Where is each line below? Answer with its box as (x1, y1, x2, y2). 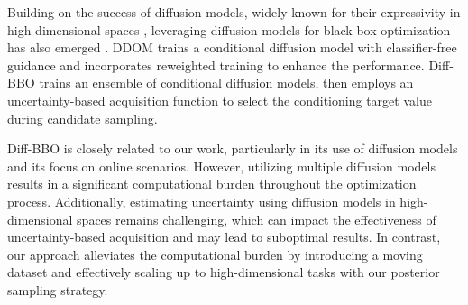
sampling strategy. (7, 280, 108, 299)
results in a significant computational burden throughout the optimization (7, 174, 417, 193)
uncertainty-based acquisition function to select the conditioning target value (7, 90, 432, 109)
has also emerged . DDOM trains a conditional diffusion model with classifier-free (7, 38, 457, 57)
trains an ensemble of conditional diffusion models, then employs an (39, 73, 414, 92)
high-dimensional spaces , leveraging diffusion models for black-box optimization (7, 20, 451, 39)
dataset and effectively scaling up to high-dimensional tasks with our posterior (7, 263, 440, 282)
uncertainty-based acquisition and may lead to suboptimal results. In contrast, (7, 227, 441, 246)
